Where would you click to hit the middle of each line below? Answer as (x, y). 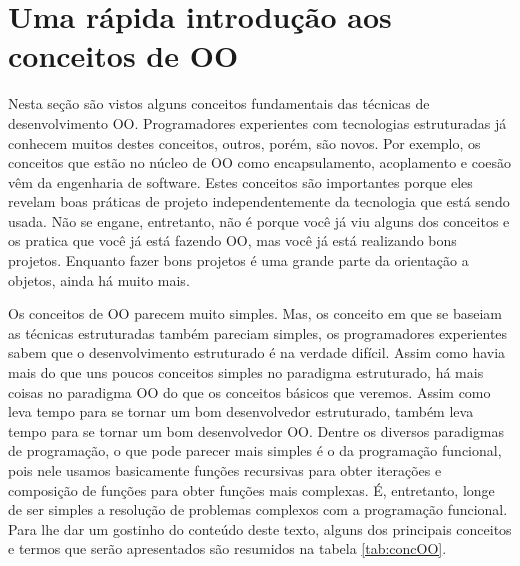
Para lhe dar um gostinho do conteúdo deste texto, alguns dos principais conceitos (260, 528)
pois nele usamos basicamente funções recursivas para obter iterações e (225, 470)
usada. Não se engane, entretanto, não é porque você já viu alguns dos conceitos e (259, 220)
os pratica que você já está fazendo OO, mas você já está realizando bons (232, 240)
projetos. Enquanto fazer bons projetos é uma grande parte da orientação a (238, 260)
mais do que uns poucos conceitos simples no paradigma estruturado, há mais (246, 372)
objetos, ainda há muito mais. (99, 279)
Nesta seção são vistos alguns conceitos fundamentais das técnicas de (219, 103)
